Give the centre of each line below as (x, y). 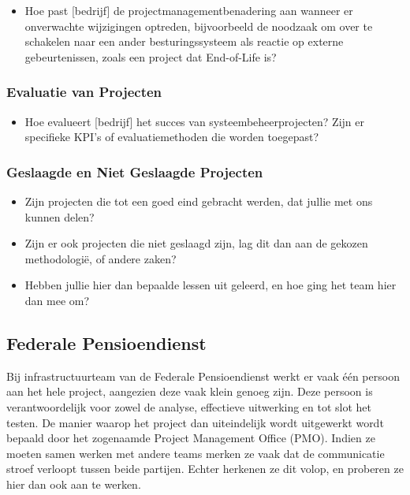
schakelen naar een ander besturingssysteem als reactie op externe (184, 41)
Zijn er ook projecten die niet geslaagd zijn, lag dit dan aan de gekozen (196, 243)
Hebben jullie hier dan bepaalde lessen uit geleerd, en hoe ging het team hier (211, 285)
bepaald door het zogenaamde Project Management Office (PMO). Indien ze (191, 438)
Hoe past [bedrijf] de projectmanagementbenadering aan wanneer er (189, 10)
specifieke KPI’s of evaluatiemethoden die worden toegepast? (172, 137)
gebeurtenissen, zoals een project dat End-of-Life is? (151, 56)
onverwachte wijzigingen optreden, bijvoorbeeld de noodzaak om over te (199, 26)
